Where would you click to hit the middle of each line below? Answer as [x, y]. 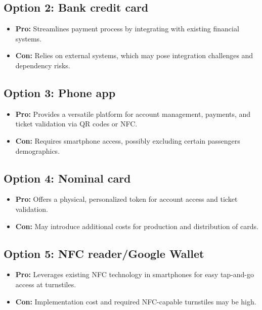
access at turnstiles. [46, 284]
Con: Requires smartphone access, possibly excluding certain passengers [128, 140]
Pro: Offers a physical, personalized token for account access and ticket [126, 199]
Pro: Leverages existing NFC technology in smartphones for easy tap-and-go [135, 274]
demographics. [38, 150]
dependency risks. [43, 65]
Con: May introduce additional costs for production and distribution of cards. [137, 226]
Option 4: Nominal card [67, 178]
